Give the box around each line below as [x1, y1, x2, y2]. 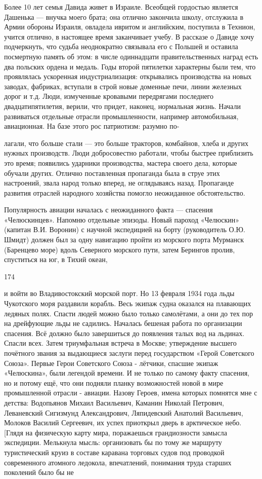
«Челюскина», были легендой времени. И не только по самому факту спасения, [4, 367, 249, 378]
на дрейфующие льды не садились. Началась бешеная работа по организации [4, 318, 242, 328]
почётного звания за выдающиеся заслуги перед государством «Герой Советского [4, 348, 254, 358]
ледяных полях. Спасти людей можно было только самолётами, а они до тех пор [4, 308, 253, 318]
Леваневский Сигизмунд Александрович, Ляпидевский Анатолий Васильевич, [4, 407, 243, 418]
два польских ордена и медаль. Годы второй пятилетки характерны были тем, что [4, 61, 256, 71]
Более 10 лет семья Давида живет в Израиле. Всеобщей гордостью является [4, 2, 238, 12]
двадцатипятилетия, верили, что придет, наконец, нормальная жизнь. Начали [4, 100, 241, 111]
